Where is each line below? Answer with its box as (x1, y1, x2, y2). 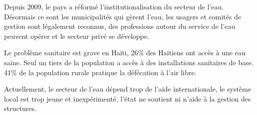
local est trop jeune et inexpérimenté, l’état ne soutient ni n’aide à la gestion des (4, 93, 251, 104)
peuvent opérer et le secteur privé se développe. (4, 30, 149, 41)
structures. (4, 103, 36, 114)
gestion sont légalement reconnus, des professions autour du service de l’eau (4, 21, 235, 31)
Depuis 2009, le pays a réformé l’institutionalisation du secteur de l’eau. (4, 1, 224, 11)
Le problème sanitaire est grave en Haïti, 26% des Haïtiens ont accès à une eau (4, 47, 245, 58)
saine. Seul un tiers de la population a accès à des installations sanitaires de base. (4, 57, 253, 67)
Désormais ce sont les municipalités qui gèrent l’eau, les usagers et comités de (4, 11, 241, 21)
